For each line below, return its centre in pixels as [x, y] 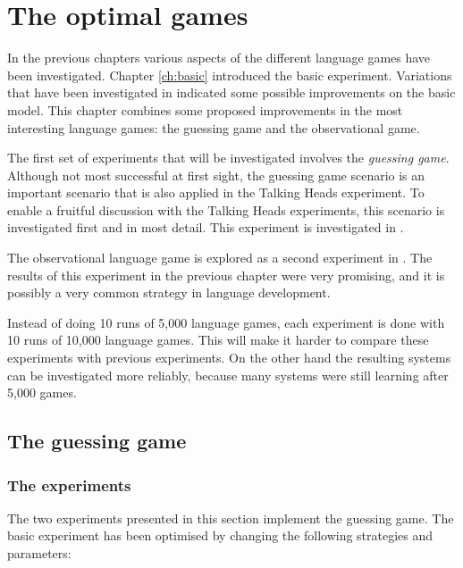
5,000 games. [42, 393]
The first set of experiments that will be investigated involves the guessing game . [228, 158]
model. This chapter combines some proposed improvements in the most [205, 109]
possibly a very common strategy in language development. [169, 292]
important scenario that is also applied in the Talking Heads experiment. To [216, 192]
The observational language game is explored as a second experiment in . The [220, 258]
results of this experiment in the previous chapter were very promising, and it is [226, 275]
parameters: [39, 553]
